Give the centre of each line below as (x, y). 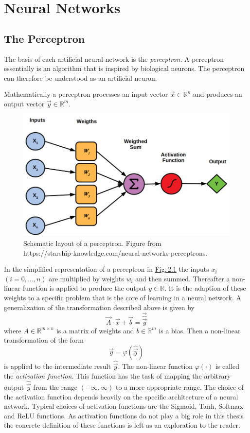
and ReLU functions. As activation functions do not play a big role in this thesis (124, 415)
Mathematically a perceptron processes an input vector (86, 94)
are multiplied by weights (86, 278)
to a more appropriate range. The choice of (180, 387)
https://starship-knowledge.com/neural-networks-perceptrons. (116, 252)
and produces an (217, 94)
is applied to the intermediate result (57, 366)
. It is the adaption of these (205, 288)
